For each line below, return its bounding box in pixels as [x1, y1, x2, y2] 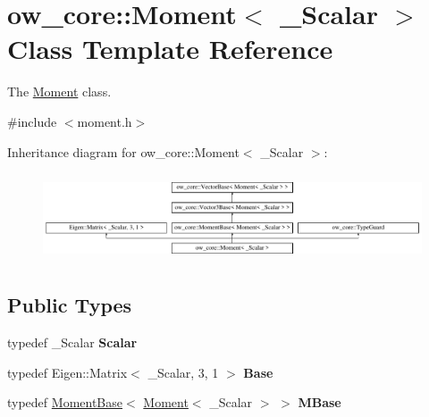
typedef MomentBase [7, 393, 122, 412]
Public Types [7, 291, 132, 319]
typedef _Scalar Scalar [7, 333, 138, 352]
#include [7, 112, 57, 130]
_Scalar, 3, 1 [147, 363, 219, 381]
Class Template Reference [7, 30, 333, 67]
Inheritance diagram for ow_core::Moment [7, 142, 240, 161]
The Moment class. [7, 82, 112, 101]
